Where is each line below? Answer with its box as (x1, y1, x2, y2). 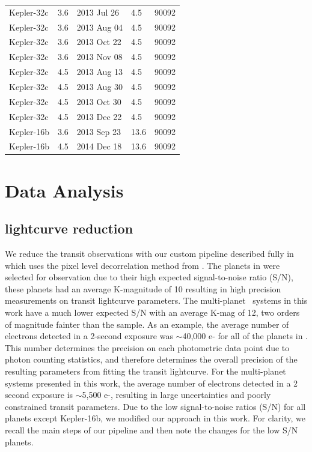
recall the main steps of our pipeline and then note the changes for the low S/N (5, 423, 298, 436)
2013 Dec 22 (76, 110, 122, 122)
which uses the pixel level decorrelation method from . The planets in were (5, 259, 280, 271)
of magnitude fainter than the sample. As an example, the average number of (5, 318, 289, 330)
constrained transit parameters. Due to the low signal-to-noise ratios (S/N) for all (5, 400, 306, 412)
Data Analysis (5, 178, 124, 202)
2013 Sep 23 (76, 125, 121, 137)
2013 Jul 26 (76, 5, 120, 18)
